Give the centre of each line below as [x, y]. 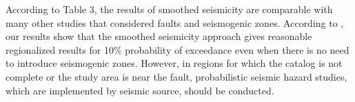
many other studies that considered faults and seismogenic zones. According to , [175, 22]
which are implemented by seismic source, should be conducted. [140, 90]
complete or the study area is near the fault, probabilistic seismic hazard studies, [176, 76]
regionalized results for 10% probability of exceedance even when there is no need [177, 49]
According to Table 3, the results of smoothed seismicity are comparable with [169, 9]
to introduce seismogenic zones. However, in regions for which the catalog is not [174, 63]
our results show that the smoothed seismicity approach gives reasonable [159, 36]
